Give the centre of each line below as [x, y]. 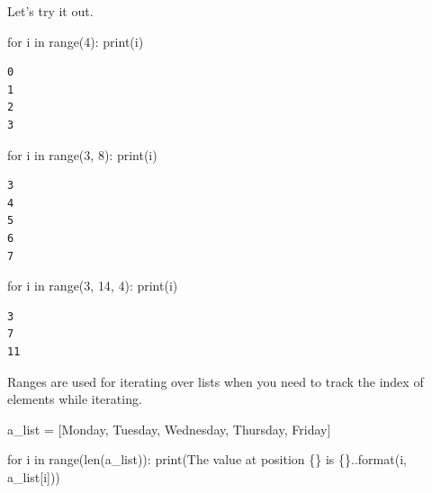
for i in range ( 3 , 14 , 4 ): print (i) [93, 286]
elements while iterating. [75, 399]
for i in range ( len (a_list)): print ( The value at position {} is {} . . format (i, [207, 459]
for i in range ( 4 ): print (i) [76, 41]
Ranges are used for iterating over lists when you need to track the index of [216, 381]
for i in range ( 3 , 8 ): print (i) [82, 154]
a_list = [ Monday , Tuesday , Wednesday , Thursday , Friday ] [169, 429]
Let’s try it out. [50, 11]
